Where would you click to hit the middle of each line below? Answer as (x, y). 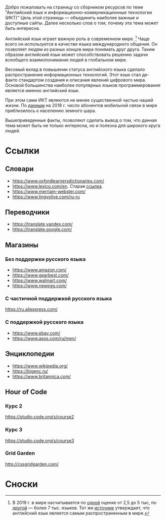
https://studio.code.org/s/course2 (40, 417)
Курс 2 (14, 406)
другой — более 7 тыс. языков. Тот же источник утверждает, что (81, 508)
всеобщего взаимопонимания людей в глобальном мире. (66, 59)
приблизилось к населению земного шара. (51, 111)
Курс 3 (14, 430)
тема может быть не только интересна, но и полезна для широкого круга (83, 125)
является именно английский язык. (42, 90)
